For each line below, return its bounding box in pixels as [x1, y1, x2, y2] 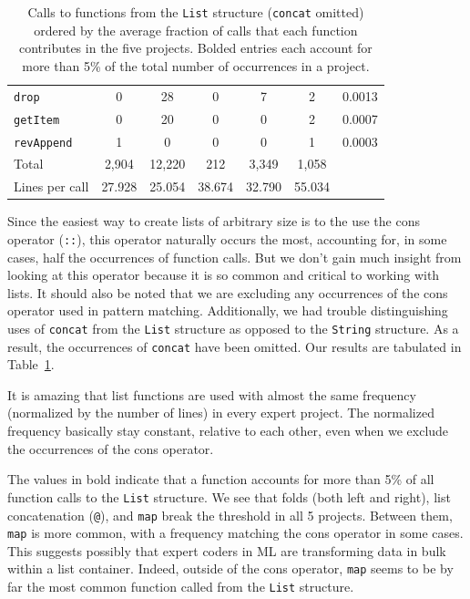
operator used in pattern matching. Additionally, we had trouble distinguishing [7, 301, 448, 320]
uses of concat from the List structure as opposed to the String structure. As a [7, 318, 459, 337]
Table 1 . [7, 355, 55, 374]
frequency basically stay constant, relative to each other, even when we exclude [7, 421, 449, 440]
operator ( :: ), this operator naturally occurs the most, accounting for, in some [7, 229, 447, 248]
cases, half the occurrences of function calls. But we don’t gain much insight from [7, 247, 462, 266]
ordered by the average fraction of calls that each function [34, 20, 358, 39]
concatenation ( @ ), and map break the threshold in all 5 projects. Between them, [7, 505, 453, 524]
